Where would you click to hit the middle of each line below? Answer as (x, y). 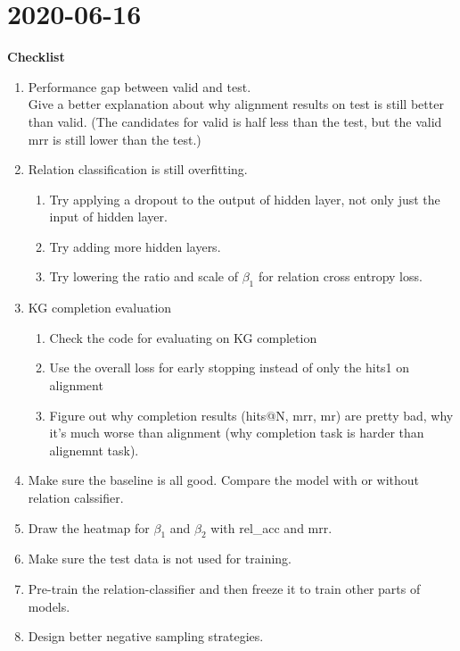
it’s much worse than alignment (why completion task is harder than (237, 433)
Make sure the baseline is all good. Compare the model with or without (224, 480)
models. (49, 606)
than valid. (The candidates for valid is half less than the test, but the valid (235, 121)
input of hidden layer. (108, 217)
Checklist (36, 57)
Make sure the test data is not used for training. (160, 559)
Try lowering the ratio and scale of (144, 276)
